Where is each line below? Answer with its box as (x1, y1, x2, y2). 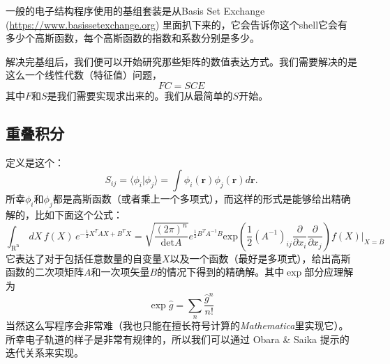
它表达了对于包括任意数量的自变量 (6, 251, 162, 265)
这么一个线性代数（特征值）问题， (6, 68, 162, 82)
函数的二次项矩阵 (6, 264, 84, 279)
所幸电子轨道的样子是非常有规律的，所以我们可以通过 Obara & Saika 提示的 (6, 331, 350, 346)
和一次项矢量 (91, 264, 150, 279)
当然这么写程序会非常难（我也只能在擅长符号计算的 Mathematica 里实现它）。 (6, 318, 349, 333)
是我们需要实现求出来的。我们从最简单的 (47, 88, 233, 102)
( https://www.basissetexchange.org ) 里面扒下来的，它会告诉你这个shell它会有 (6, 17, 348, 31)
